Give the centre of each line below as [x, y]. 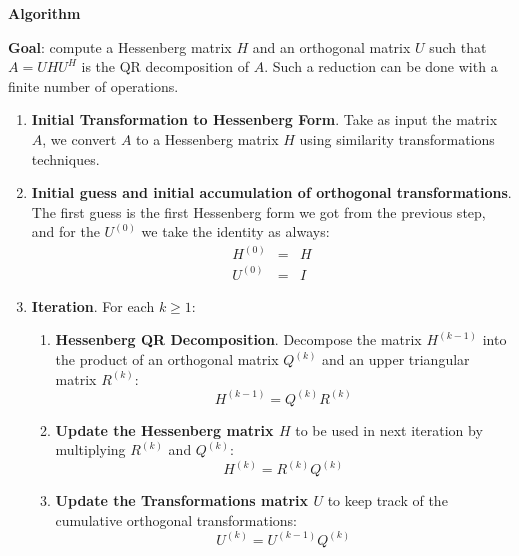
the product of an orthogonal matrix [167, 359]
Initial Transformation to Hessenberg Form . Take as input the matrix [264, 119]
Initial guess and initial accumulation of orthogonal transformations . [271, 192]
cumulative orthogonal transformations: [176, 519]
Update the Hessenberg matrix [164, 429]
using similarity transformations [397, 138]
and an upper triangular [396, 359]
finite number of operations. [93, 85]
